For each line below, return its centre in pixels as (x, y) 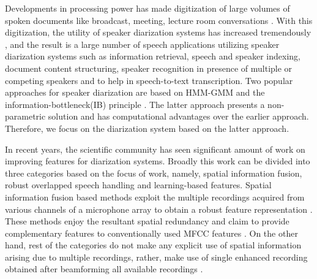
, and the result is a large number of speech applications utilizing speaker (142, 44)
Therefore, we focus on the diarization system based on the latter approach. (147, 128)
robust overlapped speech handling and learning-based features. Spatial (138, 185)
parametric (25, 116)
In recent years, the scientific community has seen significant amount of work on (155, 149)
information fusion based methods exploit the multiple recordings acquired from (155, 197)
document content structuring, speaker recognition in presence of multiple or (149, 68)
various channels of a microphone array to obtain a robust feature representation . (159, 209)
